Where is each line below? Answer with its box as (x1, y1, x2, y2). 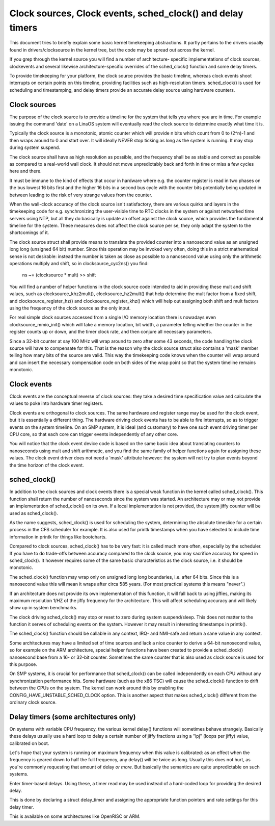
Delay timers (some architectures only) (9, 712, 136, 721)
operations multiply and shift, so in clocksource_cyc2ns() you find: (9, 261, 149, 267)
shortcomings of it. (9, 229, 49, 236)
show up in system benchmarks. (9, 605, 78, 611)
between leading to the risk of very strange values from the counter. (9, 192, 153, 198)
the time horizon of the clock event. (9, 462, 84, 468)
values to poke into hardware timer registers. (9, 400, 104, 406)
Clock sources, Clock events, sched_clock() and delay (9, 8, 243, 19)
